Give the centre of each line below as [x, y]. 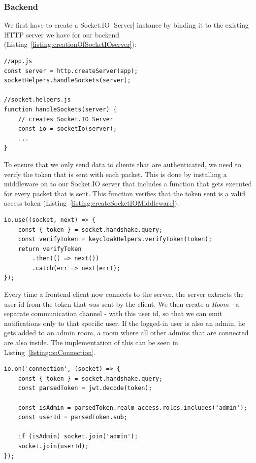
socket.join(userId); [53, 446]
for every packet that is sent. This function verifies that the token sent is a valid [125, 193]
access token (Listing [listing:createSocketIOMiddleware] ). [92, 203]
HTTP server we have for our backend [62, 34]
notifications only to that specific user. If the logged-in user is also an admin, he [125, 323]
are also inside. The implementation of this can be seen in [91, 342]
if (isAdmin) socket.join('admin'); [78, 437]
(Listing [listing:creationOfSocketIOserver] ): [70, 44]
